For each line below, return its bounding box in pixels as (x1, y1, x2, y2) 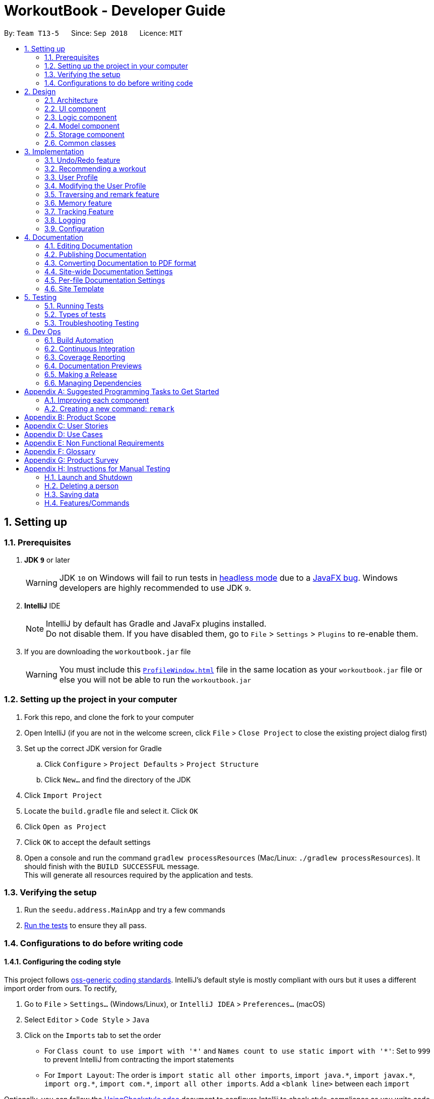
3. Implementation (24, 147, 84, 156)
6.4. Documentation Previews (44, 361, 142, 370)
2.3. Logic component (44, 112, 117, 121)
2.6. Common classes (44, 138, 116, 147)
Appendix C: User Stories (24, 421, 108, 430)
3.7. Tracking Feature (44, 207, 114, 216)
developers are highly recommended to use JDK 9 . (59, 582, 252, 593)
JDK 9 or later (24, 555, 70, 564)
